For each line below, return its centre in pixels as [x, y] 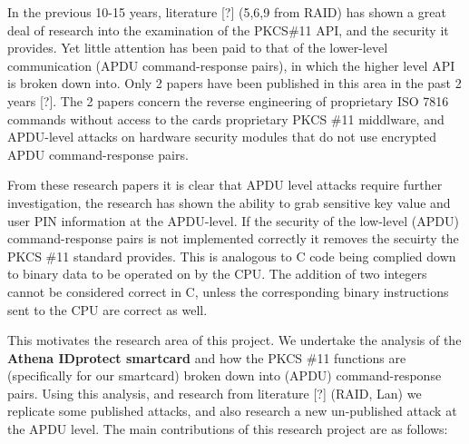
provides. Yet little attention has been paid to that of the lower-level [198, 48]
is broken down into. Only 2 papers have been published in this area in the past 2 [234, 83]
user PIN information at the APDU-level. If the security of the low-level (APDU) [233, 220]
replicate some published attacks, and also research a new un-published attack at [232, 411]
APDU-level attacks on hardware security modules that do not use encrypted [222, 137]
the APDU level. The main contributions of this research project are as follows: [228, 429]
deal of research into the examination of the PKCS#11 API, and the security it [228, 30]
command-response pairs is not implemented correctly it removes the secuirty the [233, 238]
